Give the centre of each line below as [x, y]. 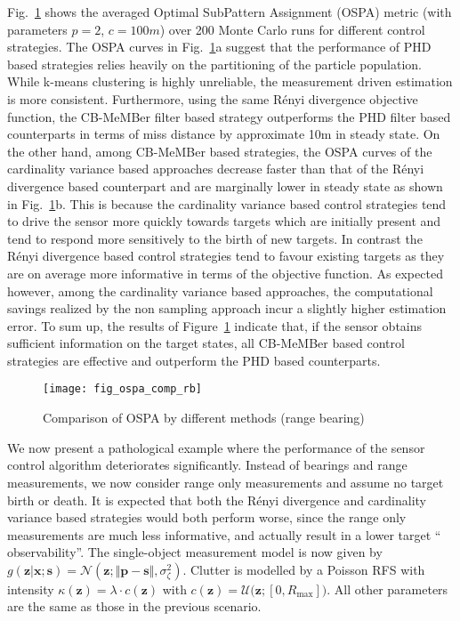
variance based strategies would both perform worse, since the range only [207, 517]
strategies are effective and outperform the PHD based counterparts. [194, 360]
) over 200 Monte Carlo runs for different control [292, 29]
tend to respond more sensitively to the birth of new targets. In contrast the [215, 238]
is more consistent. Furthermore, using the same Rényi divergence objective [213, 98]
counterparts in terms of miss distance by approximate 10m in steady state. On [224, 134]
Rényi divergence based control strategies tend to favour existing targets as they [226, 256]
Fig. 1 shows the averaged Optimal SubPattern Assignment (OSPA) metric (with [230, 12]
